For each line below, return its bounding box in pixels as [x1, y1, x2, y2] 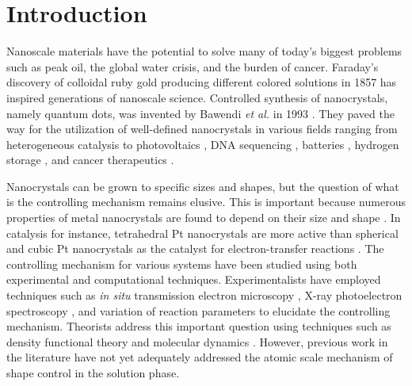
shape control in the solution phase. [6, 365, 180, 380]
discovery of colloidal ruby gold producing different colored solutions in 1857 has [6, 74, 397, 90]
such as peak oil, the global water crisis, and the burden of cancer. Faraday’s [6, 58, 379, 75]
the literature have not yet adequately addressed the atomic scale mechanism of [6, 349, 393, 365]
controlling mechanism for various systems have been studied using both [6, 255, 357, 272]
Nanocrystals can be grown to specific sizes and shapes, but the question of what [6, 178, 399, 194]
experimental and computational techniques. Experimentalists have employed [6, 271, 381, 288]
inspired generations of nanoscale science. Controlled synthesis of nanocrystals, [6, 89, 388, 105]
